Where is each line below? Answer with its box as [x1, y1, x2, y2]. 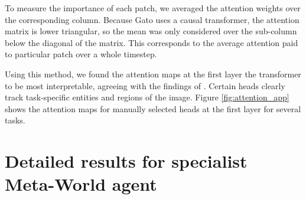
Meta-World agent [5, 172, 157, 196]
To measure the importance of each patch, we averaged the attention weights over [5, 2, 301, 14]
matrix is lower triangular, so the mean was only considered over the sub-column [5, 25, 297, 37]
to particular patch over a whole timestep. [5, 48, 157, 60]
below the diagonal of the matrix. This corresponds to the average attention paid [5, 36, 298, 48]
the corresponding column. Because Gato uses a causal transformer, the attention [5, 13, 300, 25]
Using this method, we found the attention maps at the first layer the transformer [5, 67, 301, 80]
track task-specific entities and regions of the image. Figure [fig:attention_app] [5, 91, 289, 103]
